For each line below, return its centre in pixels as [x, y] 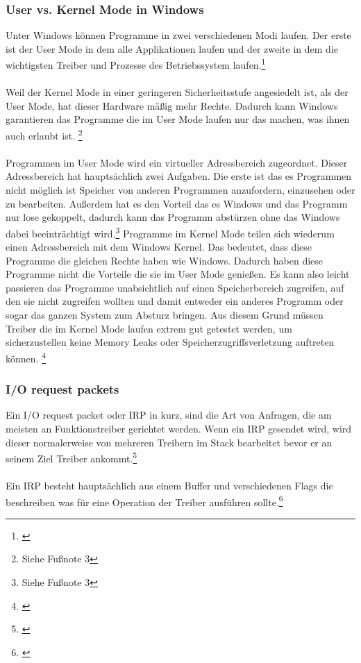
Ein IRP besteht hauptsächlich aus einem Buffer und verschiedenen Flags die [169, 485]
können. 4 [26, 357]
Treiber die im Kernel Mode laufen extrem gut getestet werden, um [149, 328]
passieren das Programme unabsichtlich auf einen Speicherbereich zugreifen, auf [175, 287]
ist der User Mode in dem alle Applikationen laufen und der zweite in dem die [172, 48]
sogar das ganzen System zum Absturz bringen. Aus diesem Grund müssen [165, 315]
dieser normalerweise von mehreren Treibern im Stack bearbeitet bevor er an [169, 442]
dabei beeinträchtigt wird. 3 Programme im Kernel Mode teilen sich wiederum [170, 232]
